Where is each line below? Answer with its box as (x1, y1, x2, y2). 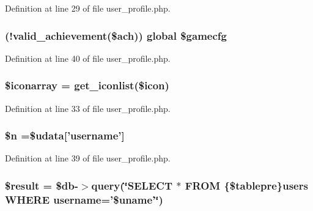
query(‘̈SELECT (91, 177, 172, 193)
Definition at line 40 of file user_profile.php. (5, 51, 171, 64)
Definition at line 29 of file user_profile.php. (5, 2, 171, 14)
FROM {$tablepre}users (185, 177, 308, 193)
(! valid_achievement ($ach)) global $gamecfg (5, 28, 227, 43)
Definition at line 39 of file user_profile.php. (5, 152, 171, 165)
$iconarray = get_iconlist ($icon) (5, 78, 169, 93)
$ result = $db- (5, 177, 78, 193)
